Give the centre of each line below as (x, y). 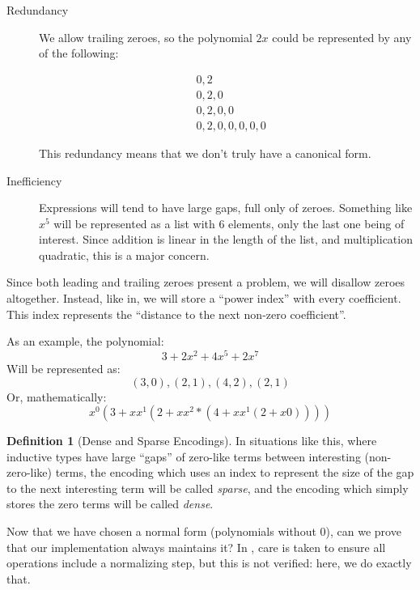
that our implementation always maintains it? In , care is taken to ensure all (196, 547)
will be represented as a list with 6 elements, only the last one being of (229, 223)
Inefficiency (34, 180)
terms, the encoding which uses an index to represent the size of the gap (235, 472)
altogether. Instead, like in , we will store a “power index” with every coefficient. (204, 298)
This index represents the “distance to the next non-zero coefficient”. (176, 314)
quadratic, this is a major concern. (124, 255)
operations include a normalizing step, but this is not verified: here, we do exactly (209, 563)
